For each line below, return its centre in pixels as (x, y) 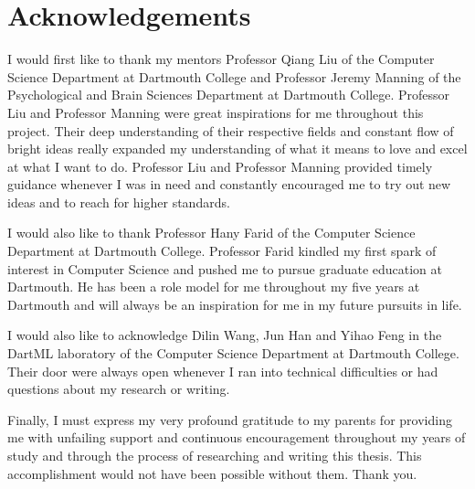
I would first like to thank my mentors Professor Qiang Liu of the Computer (221, 59)
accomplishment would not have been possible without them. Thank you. (212, 473)
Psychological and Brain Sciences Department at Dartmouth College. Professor (229, 95)
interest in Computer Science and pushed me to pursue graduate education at (225, 268)
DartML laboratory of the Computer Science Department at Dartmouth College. (233, 353)
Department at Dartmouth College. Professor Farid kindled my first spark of (222, 251)
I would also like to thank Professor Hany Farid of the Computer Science (211, 233)
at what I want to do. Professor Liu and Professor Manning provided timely (220, 166)
